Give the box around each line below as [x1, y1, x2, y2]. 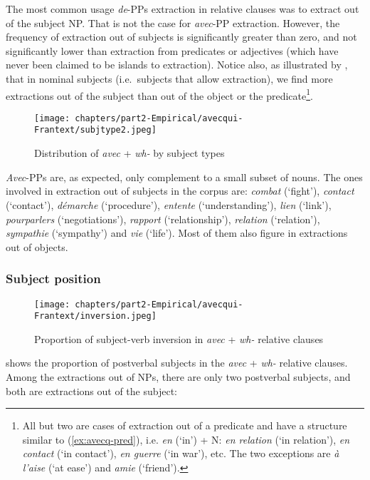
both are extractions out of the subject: [6, 383, 177, 398]
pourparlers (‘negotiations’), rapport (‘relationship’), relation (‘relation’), [6, 211, 320, 226]
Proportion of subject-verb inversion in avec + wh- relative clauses [34, 331, 324, 346]
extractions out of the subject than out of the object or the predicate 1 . [6, 86, 313, 103]
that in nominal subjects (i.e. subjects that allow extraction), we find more [6, 71, 333, 86]
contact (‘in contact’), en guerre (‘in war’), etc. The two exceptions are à [22, 446, 339, 461]
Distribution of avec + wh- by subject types [34, 145, 225, 160]
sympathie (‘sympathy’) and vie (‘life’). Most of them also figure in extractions [6, 225, 348, 240]
